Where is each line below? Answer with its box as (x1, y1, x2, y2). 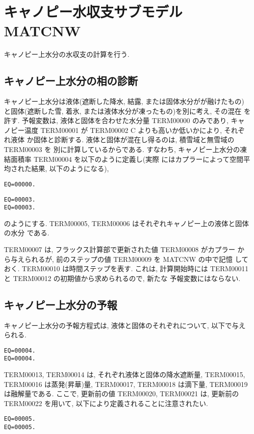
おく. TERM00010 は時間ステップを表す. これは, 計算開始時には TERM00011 (4, 263, 249, 274)
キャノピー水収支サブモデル (4, 1, 183, 22)
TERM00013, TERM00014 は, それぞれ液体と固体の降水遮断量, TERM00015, (4, 369, 245, 380)
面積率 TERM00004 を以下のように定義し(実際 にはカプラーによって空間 (10, 153, 244, 164)
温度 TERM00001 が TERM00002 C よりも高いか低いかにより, (24, 125, 222, 135)
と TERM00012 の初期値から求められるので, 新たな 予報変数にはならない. (4, 273, 241, 283)
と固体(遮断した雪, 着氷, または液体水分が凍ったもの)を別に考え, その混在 (4, 105, 242, 116)
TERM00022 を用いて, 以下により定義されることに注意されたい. (4, 398, 208, 408)
